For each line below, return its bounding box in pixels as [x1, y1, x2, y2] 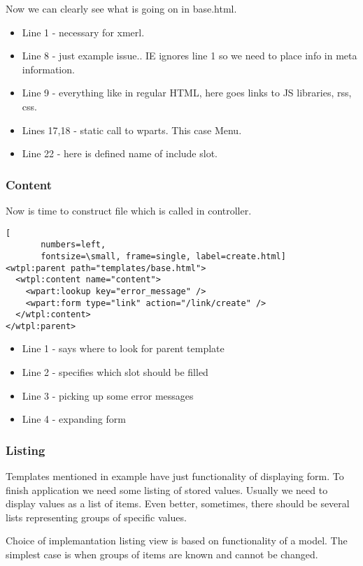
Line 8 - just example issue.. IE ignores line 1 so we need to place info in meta [22, 48, 357, 63]
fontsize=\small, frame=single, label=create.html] [41, 251, 286, 261]
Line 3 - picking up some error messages [22, 388, 194, 402]
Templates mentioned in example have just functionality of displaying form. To [6, 469, 344, 484]
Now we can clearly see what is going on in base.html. [6, 1, 237, 15]
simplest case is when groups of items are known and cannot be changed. [6, 547, 318, 562]
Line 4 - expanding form [22, 412, 126, 426]
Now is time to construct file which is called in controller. [6, 203, 252, 217]
